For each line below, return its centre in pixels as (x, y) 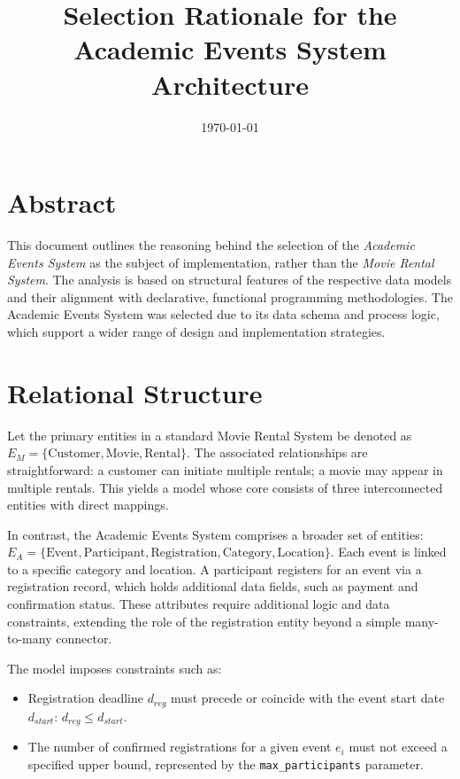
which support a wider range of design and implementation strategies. (196, 331)
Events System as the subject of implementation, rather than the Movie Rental (221, 262)
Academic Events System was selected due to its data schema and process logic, (223, 314)
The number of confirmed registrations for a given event (180, 747)
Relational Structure (135, 392)
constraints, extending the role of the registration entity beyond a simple (204, 621)
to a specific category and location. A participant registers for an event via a (215, 569)
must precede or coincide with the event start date (308, 698)
